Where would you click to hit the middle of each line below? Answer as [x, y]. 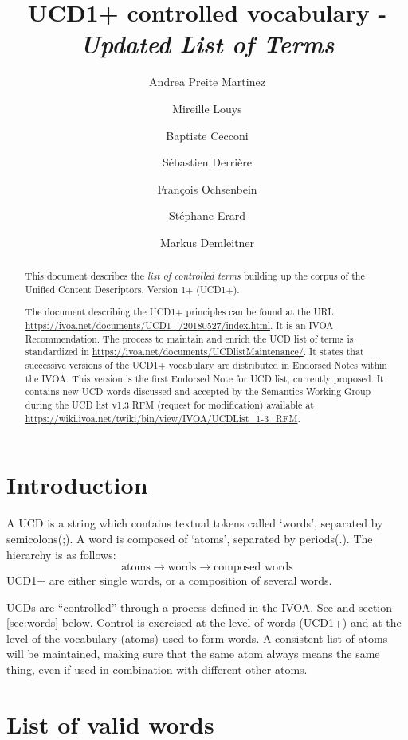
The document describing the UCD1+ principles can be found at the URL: [180, 312]
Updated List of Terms [207, 44]
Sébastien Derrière [207, 162]
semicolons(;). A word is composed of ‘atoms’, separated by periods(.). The [190, 538]
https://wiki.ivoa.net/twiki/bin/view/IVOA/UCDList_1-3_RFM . [163, 418]
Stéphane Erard [207, 215]
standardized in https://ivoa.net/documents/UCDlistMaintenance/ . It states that [194, 352]
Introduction [77, 485]
